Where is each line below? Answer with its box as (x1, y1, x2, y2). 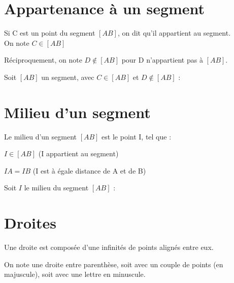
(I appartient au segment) (38, 148, 119, 159)
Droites (4, 212, 56, 233)
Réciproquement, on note (4, 54, 82, 65)
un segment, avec (41, 71, 94, 82)
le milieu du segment (24, 182, 89, 193)
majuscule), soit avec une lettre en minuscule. (4, 269, 146, 279)
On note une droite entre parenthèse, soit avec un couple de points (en (4, 259, 223, 269)
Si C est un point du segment (4, 27, 95, 38)
